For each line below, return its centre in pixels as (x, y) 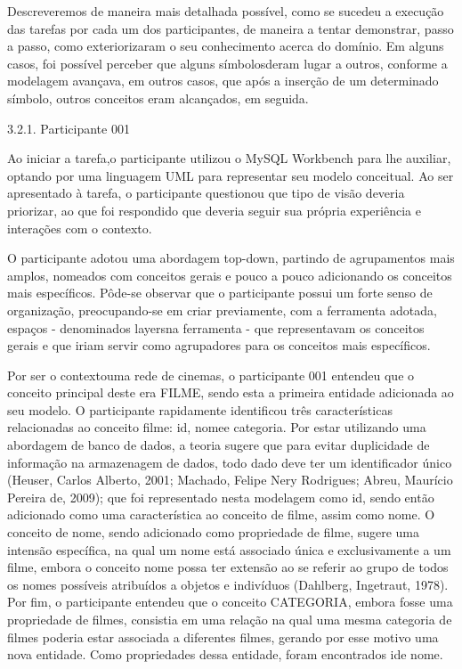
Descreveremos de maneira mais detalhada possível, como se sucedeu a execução (226, 11)
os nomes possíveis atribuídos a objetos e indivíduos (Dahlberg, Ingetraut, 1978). (228, 584)
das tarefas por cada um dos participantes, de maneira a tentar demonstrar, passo (231, 28)
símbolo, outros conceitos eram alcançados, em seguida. (158, 98)
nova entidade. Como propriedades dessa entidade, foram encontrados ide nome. (225, 654)
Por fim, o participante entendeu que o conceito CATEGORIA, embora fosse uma (230, 602)
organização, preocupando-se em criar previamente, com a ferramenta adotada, (222, 310)
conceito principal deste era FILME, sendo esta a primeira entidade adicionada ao (231, 392)
